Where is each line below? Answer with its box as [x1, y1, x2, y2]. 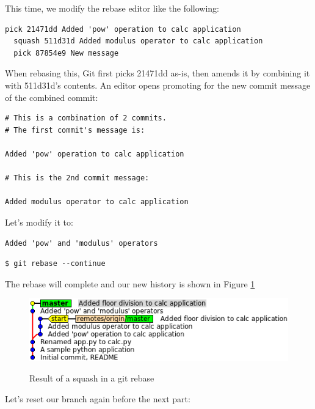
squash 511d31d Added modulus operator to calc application [13, 37, 263, 46]
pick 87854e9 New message [13, 48, 119, 57]
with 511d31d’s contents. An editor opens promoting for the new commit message [5, 78, 311, 91]
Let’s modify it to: [5, 215, 73, 228]
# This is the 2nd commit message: [5, 174, 150, 183]
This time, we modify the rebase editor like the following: [5, 2, 219, 14]
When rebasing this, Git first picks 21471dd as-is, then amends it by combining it [5, 67, 310, 79]
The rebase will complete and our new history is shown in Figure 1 [5, 277, 255, 290]
